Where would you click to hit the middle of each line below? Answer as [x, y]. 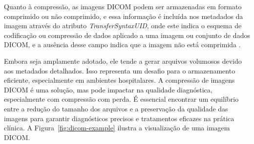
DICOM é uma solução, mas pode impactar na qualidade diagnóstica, [108, 89]
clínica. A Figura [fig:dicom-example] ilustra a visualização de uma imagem [117, 128]
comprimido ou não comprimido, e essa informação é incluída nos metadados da [124, 16]
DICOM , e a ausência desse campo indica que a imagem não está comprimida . [122, 45]
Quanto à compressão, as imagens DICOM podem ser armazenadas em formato [123, 6]
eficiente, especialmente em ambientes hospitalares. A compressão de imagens [119, 80]
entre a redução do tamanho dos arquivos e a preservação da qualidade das [116, 108]
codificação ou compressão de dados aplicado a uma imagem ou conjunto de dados [127, 35]
